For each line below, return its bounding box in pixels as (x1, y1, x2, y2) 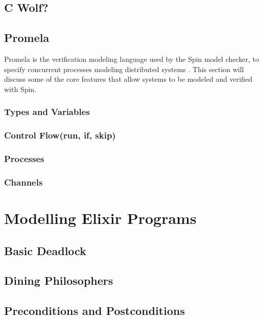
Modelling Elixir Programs (4, 207, 197, 228)
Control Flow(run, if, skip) (4, 129, 116, 142)
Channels (4, 175, 43, 188)
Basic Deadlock (4, 242, 86, 258)
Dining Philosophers (4, 272, 113, 288)
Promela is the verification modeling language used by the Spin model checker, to (4, 53, 259, 64)
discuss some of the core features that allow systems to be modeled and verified (4, 74, 252, 84)
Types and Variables (4, 105, 90, 118)
